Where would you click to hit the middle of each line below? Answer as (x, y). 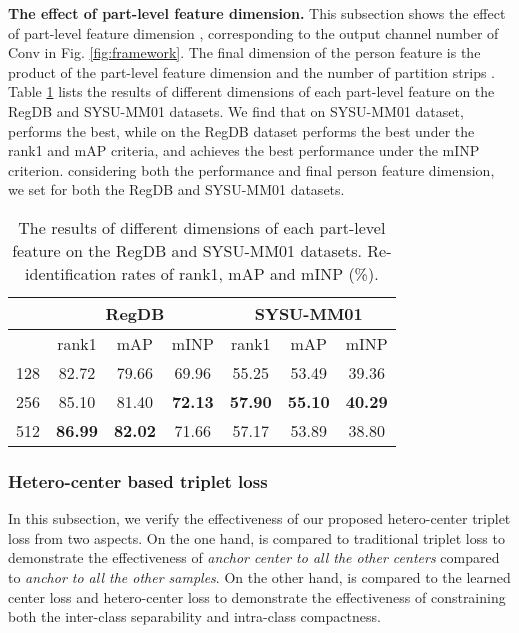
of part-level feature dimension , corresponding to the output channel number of (253, 32)
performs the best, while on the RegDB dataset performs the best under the (241, 130)
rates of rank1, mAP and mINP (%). (250, 273)
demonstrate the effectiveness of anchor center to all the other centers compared (254, 557)
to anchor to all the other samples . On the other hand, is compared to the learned (259, 576)
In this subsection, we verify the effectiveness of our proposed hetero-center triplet (259, 518)
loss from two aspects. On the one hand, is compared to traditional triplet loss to (256, 537)
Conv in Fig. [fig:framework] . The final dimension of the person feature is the (244, 52)
